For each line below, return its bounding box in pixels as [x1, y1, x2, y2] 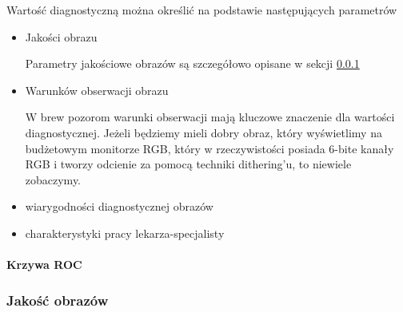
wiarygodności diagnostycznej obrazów [25, 198, 213, 215]
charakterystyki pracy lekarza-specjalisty [25, 224, 225, 241]
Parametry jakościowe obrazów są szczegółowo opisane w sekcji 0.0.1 [25, 55, 360, 72]
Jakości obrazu [25, 28, 98, 45]
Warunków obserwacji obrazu [25, 81, 169, 98]
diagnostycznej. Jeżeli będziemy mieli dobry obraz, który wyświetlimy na [25, 124, 382, 140]
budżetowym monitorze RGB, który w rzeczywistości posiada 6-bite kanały [25, 140, 394, 156]
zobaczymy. [25, 171, 82, 188]
